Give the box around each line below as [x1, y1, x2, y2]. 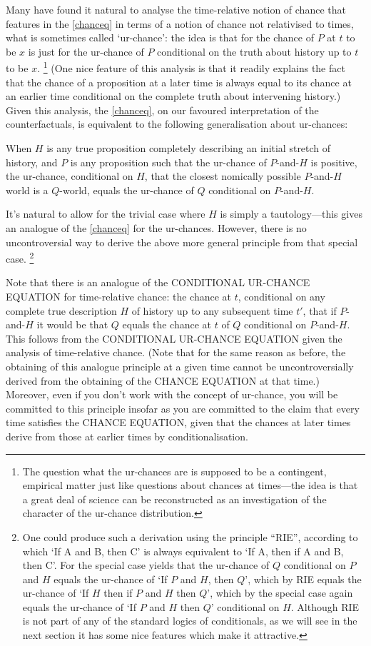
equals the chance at [122, 317, 212, 332]
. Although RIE [290, 599, 360, 614]
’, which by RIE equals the [245, 571, 362, 586]
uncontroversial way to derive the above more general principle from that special [6, 234, 358, 249]
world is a [6, 182, 49, 197]
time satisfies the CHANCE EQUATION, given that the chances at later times [6, 415, 351, 430]
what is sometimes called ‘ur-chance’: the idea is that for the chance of [6, 30, 314, 45]
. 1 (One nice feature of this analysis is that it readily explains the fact [37, 59, 345, 76]
